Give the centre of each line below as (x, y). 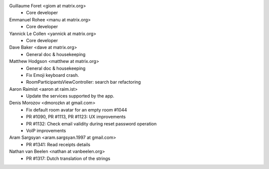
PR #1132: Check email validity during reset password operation (91, 123)
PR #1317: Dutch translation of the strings (68, 158)
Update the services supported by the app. (70, 96)
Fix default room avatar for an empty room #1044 (76, 110)
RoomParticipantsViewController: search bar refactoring (84, 82)
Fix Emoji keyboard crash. (53, 75)
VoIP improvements (46, 131)
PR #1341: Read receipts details (58, 144)
